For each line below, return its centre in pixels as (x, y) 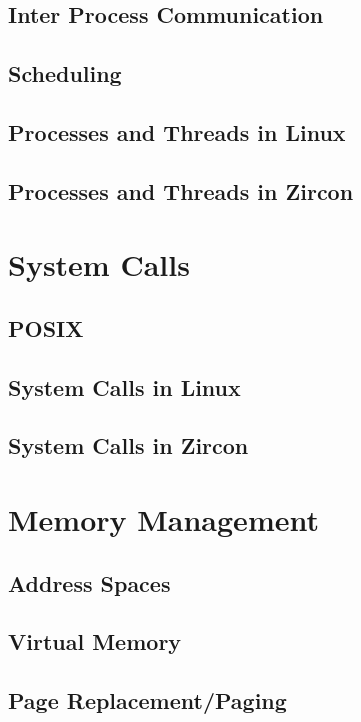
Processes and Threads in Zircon (181, 190)
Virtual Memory (95, 641)
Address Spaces (89, 582)
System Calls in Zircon (128, 445)
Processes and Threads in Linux (177, 131)
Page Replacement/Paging (147, 700)
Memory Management (163, 519)
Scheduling (65, 73)
